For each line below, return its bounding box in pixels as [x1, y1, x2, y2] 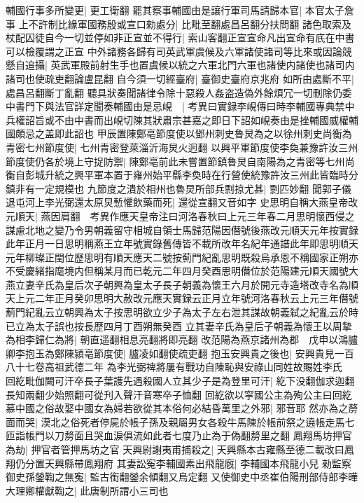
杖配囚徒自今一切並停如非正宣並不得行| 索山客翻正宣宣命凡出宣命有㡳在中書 [6, 30, 355, 45]
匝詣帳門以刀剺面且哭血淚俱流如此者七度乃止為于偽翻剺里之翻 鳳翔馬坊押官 [6, 428, 352, 443]
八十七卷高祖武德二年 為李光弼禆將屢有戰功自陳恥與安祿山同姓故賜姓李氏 [6, 359, 342, 374]
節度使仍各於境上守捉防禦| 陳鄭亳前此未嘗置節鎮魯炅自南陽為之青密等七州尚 [6, 153, 355, 168]
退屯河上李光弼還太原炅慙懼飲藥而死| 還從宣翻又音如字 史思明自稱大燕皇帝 [6, 195, 349, 209]
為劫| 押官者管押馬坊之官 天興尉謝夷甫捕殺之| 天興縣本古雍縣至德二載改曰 [6, 442, 344, 456]
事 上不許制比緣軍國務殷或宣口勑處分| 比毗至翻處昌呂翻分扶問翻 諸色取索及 [6, 16, 351, 31]
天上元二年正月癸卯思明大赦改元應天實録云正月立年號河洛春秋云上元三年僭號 [6, 291, 358, 305]
